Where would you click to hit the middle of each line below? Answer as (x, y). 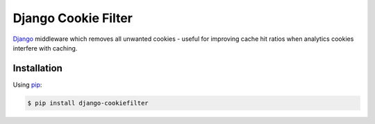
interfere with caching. (45, 48)
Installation (37, 68)
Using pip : (27, 85)
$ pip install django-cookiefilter (88, 103)
